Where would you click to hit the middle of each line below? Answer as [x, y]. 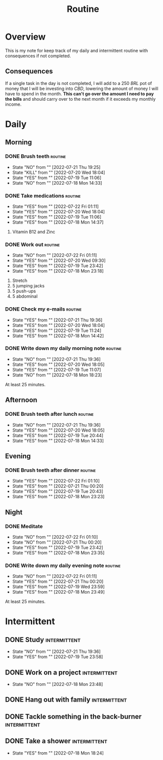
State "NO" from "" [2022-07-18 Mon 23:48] [58, 684]
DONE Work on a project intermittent [61, 672]
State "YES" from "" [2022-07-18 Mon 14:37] [58, 222]
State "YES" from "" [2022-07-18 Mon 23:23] [58, 497]
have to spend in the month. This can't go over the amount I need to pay [80, 94]
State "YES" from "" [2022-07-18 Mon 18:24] [58, 753]
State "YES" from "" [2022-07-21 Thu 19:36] [57, 320]
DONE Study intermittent [43, 640]
